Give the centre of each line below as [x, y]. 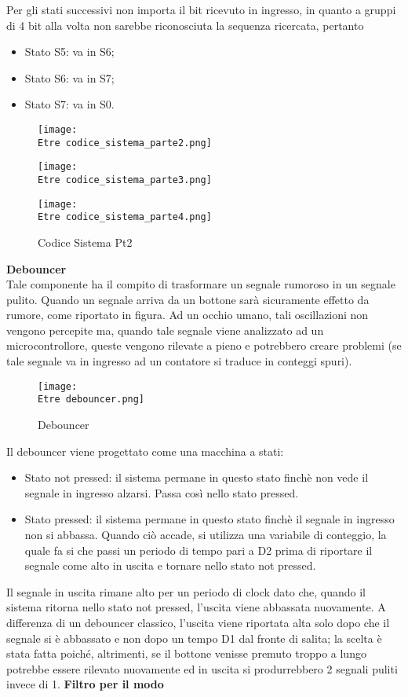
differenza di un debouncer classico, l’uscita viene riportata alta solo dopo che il [198, 622]
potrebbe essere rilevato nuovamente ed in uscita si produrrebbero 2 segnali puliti [202, 668]
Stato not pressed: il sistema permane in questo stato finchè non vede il [197, 477]
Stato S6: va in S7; [69, 77]
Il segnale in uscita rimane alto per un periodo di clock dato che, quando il [186, 591]
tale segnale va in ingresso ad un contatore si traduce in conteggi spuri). [179, 361]
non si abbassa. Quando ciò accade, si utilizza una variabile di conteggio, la [206, 534]
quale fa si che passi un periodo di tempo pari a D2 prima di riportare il [199, 550]
